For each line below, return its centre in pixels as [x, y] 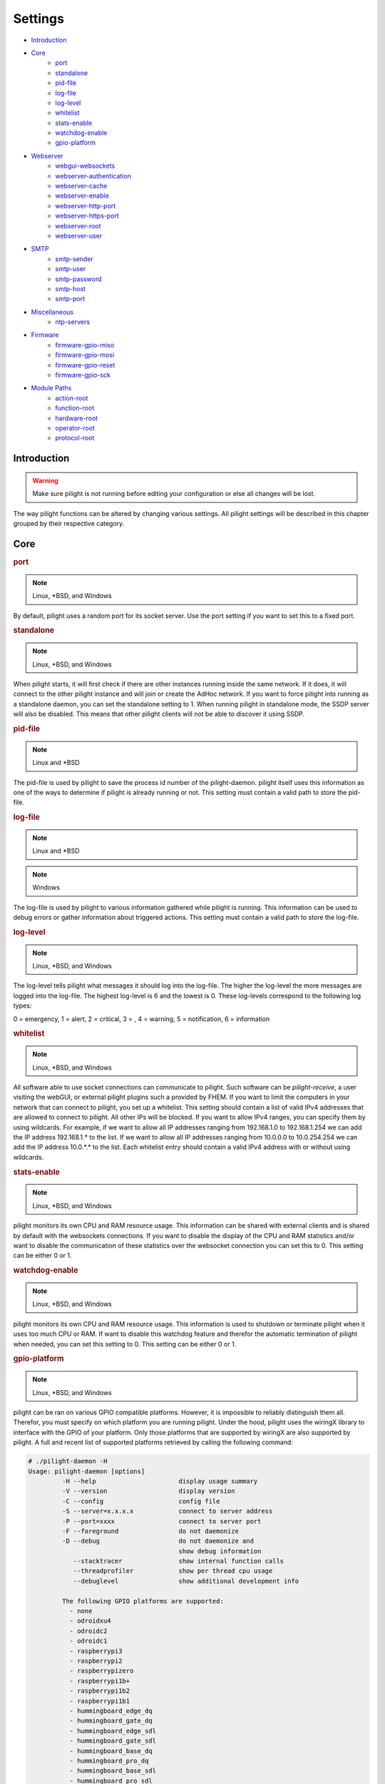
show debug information [220, 1551]
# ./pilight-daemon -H [68, 1461]
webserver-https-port [87, 216]
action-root [72, 398]
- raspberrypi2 [96, 1661]
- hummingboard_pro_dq [109, 1760]
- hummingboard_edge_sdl [113, 1731]
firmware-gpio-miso [85, 345]
